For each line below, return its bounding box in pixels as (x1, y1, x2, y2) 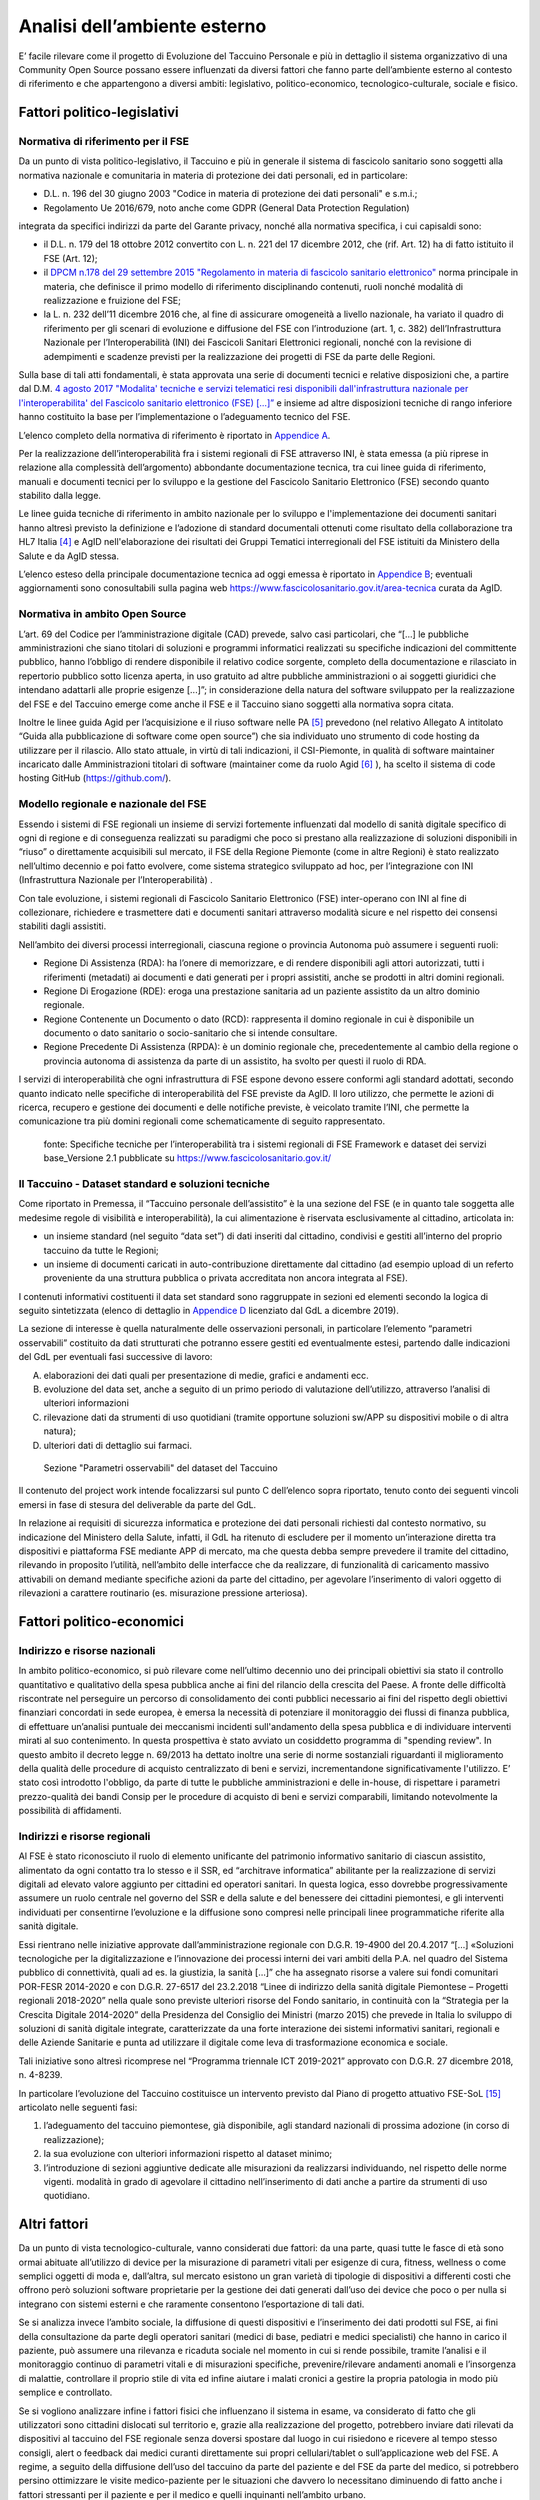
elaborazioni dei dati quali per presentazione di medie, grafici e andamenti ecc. (43, 1369, 369, 1381)
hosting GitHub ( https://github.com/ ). (18, 772, 172, 784)
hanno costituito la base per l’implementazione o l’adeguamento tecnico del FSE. (18, 411, 351, 423)
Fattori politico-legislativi (18, 104, 179, 121)
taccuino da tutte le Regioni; (43, 1244, 159, 1256)
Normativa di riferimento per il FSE (18, 135, 190, 149)
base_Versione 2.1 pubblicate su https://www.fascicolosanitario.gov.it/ (43, 1152, 332, 1164)
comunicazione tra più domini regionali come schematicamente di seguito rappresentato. (18, 1115, 386, 1127)
